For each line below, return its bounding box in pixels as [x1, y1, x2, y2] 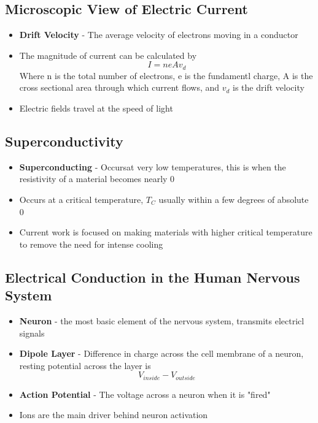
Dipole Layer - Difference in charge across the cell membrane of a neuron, [19, 347, 304, 360]
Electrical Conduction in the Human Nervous [5, 267, 300, 286]
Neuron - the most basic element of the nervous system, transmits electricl [19, 314, 304, 327]
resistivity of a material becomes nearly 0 [19, 172, 175, 185]
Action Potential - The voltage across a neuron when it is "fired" [19, 387, 271, 400]
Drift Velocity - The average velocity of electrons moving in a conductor [19, 28, 298, 41]
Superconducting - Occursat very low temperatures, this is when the [19, 160, 286, 173]
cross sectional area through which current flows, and [19, 81, 220, 94]
